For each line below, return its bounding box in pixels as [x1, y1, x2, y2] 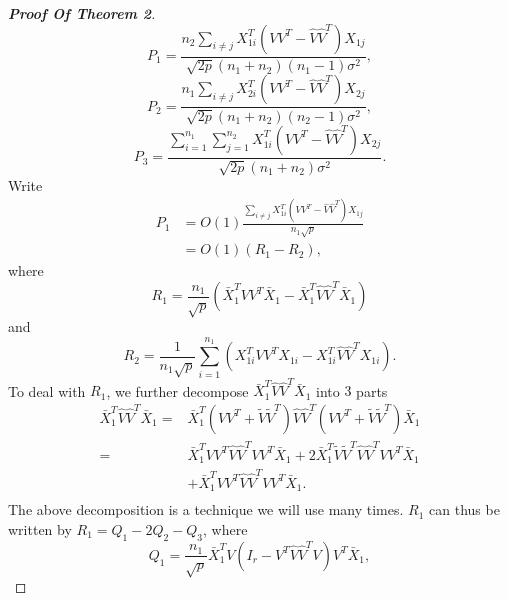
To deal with [8, 380, 86, 401]
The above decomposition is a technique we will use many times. [8, 499, 404, 520]
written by [8, 518, 72, 539]
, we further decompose [106, 380, 249, 401]
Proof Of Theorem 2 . [8, 3, 156, 23]
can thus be [429, 499, 500, 520]
